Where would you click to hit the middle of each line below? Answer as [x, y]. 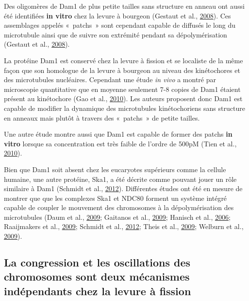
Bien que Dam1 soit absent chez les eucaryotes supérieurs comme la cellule [115, 169]
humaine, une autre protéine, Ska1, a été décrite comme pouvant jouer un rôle [120, 179]
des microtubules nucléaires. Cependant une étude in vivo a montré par [110, 80]
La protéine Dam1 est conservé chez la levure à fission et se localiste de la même [124, 60]
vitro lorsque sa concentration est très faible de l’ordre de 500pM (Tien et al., [120, 143]
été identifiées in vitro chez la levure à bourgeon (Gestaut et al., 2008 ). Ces [117, 15]
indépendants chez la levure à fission [98, 291]
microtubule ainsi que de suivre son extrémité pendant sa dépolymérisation [116, 34]
